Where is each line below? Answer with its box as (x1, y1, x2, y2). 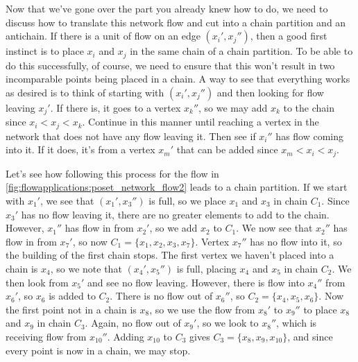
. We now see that (236, 221, 313, 235)
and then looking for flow (216, 85, 324, 99)
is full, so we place (148, 193, 226, 207)
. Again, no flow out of (85, 316, 181, 330)
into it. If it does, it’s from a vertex (6, 142, 155, 157)
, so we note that (50, 261, 122, 275)
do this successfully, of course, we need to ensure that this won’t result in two (6, 58, 335, 72)
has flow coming (275, 128, 344, 143)
